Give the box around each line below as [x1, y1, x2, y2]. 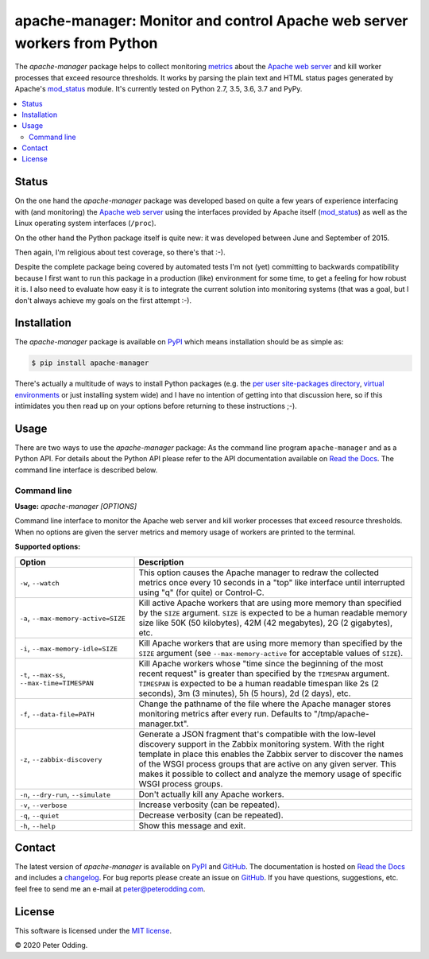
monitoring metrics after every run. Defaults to [138, 708, 312, 719]
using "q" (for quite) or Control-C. [138, 587, 265, 598]
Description [138, 557, 184, 568]
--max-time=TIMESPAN [19, 679, 95, 688]
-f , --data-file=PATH [19, 708, 95, 719]
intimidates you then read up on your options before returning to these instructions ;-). [14, 402, 297, 411]
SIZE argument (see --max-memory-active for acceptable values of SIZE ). [138, 647, 404, 658]
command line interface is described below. [14, 465, 158, 475]
